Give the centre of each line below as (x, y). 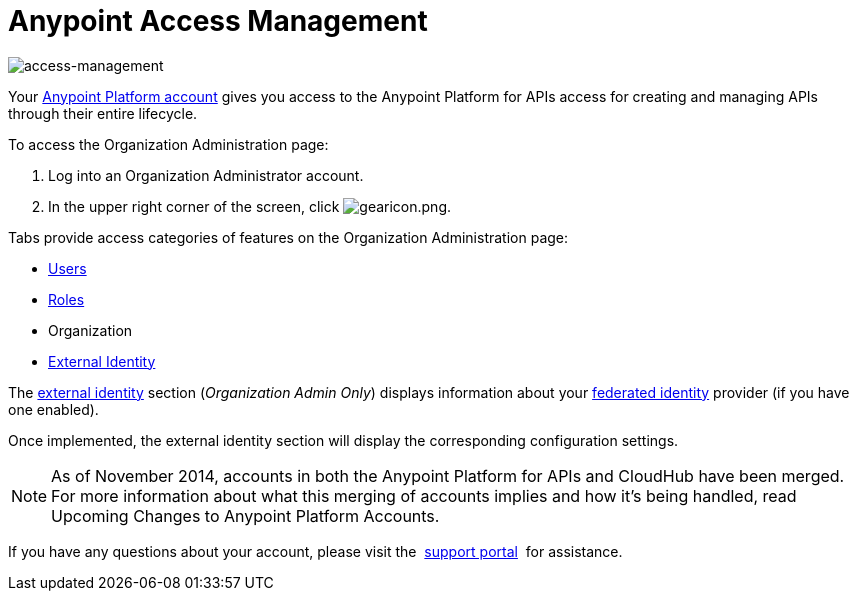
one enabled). (53, 409)
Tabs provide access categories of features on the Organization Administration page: (288, 237)
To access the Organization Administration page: (168, 144)
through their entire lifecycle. (103, 113)
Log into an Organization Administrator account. (206, 175)
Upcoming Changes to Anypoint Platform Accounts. (245, 515)
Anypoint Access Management (218, 21)
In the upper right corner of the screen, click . (250, 206)
